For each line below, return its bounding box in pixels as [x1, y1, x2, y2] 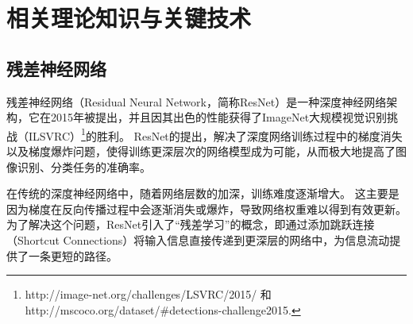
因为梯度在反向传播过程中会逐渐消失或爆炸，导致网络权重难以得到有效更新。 [6, 200, 407, 217]
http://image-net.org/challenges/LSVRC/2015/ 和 [25, 286, 272, 303]
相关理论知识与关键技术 [6, 2, 252, 34]
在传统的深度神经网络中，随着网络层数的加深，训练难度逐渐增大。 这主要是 [6, 185, 399, 202]
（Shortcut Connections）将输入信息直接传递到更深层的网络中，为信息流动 [6, 231, 390, 248]
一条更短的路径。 [28, 247, 118, 264]
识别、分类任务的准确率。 [17, 158, 151, 175]
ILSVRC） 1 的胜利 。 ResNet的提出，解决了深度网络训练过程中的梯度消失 [28, 125, 403, 144]
